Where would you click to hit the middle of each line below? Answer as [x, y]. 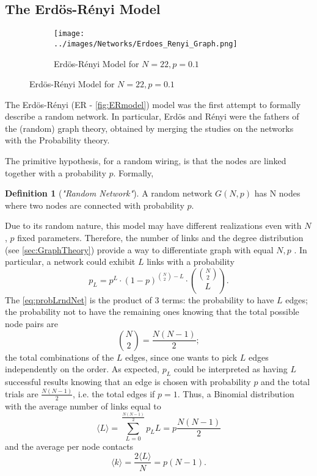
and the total [286, 381]
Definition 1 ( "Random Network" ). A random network [109, 193]
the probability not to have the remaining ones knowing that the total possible [152, 312]
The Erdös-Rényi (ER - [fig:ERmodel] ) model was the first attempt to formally [153, 104]
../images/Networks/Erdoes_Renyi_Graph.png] [146, 44]
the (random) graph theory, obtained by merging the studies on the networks [149, 128]
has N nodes [277, 193]
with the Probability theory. [57, 140]
